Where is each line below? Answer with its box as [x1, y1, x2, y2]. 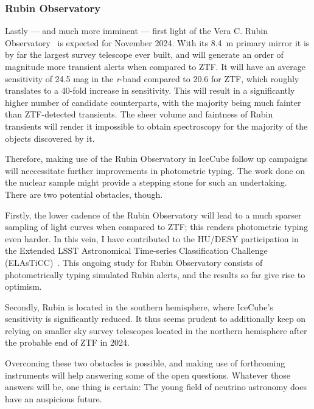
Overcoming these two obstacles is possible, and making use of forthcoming [5, 357, 285, 369]
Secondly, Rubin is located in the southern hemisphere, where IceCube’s [5, 300, 273, 313]
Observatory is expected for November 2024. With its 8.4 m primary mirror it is [5, 36, 310, 49]
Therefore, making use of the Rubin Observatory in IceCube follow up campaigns [5, 152, 308, 165]
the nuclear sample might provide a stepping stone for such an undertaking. [5, 176, 287, 189]
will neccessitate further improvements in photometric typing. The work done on [5, 164, 305, 177]
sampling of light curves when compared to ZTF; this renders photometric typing [5, 220, 309, 233]
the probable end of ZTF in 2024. [5, 336, 130, 349]
